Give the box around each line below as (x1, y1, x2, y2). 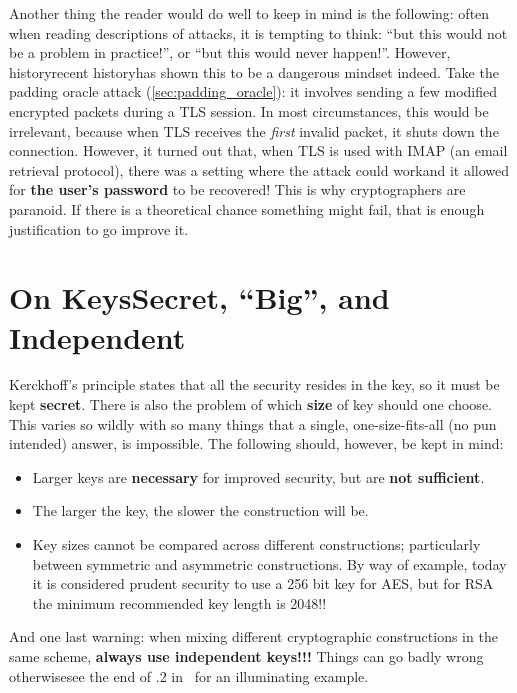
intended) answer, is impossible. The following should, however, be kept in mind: (9, 433, 504, 454)
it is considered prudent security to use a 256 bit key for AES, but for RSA (32, 573, 494, 594)
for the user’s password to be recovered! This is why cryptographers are (9, 179, 466, 200)
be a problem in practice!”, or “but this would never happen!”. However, (9, 42, 451, 63)
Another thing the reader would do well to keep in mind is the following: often (9, 3, 490, 23)
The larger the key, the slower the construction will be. (32, 500, 369, 521)
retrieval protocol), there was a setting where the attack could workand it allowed (9, 159, 510, 180)
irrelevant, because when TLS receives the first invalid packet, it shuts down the (9, 120, 499, 141)
